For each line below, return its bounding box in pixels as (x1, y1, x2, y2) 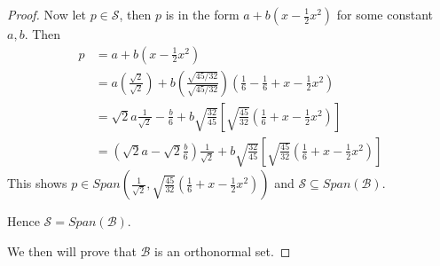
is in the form (165, 5, 240, 23)
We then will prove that (7, 241, 137, 260)
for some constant (336, 5, 434, 23)
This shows (7, 174, 67, 192)
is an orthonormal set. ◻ (154, 241, 291, 260)
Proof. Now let (7, 5, 86, 23)
